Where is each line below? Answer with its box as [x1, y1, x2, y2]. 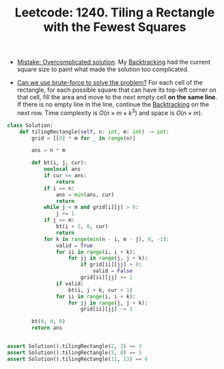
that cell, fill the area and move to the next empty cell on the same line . [16, 93, 217, 101]
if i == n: [43, 185, 75, 192]
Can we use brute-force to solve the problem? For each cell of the [16, 79, 203, 87]
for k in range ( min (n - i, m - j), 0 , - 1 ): [43, 236, 169, 242]
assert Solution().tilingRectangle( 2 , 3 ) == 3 [7, 343, 142, 350]
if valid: [55, 280, 84, 287]
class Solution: [7, 122, 53, 129]
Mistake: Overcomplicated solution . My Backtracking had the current [16, 58, 211, 66]
